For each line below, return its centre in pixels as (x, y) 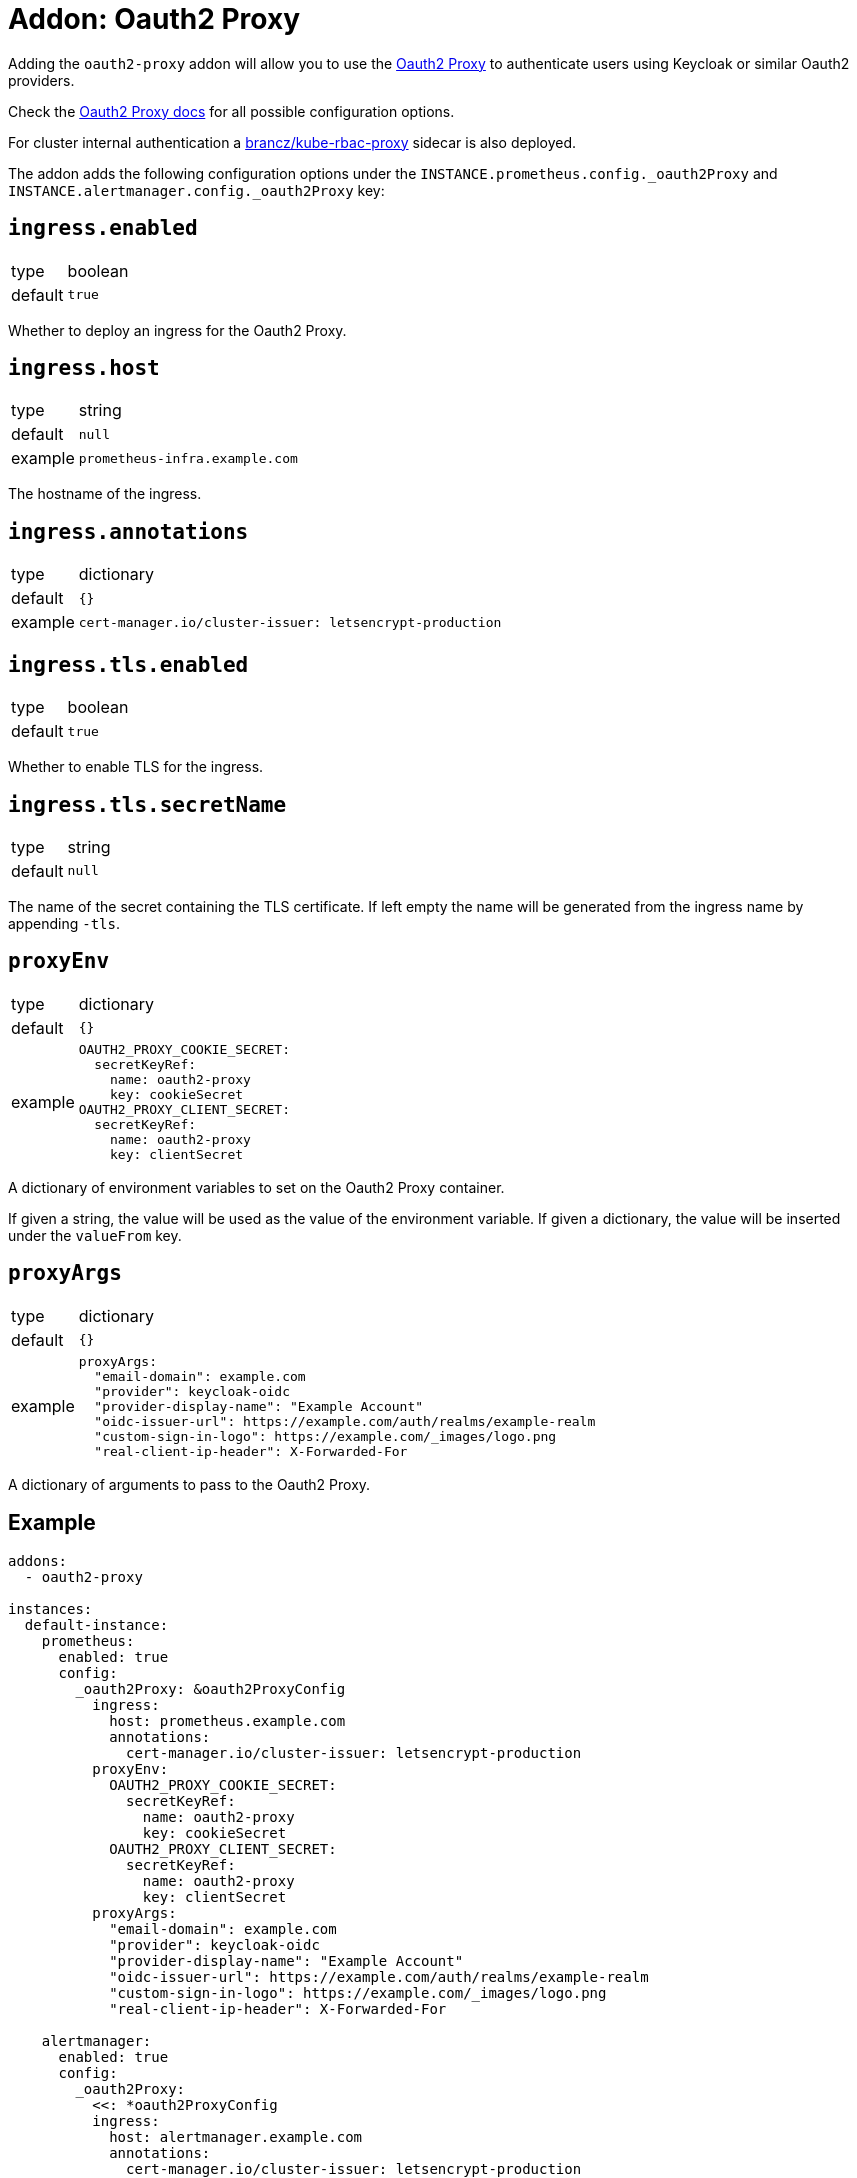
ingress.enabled (103, 228)
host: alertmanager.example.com (236, 2136)
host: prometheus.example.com (227, 1720)
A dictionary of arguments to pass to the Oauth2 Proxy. (189, 1484)
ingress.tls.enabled (128, 664)
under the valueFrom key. (95, 1235)
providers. (41, 80)
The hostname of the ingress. (105, 494)
